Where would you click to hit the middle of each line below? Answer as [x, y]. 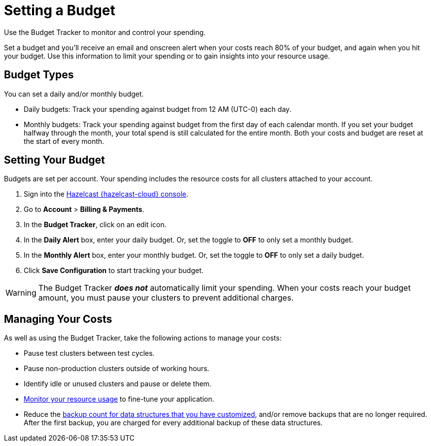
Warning [21, 293]
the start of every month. [64, 141]
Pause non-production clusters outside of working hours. [117, 369]
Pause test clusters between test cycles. [89, 353]
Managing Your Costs [58, 319]
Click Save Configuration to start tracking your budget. [114, 271]
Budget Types [39, 75]
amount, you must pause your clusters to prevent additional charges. [166, 298]
